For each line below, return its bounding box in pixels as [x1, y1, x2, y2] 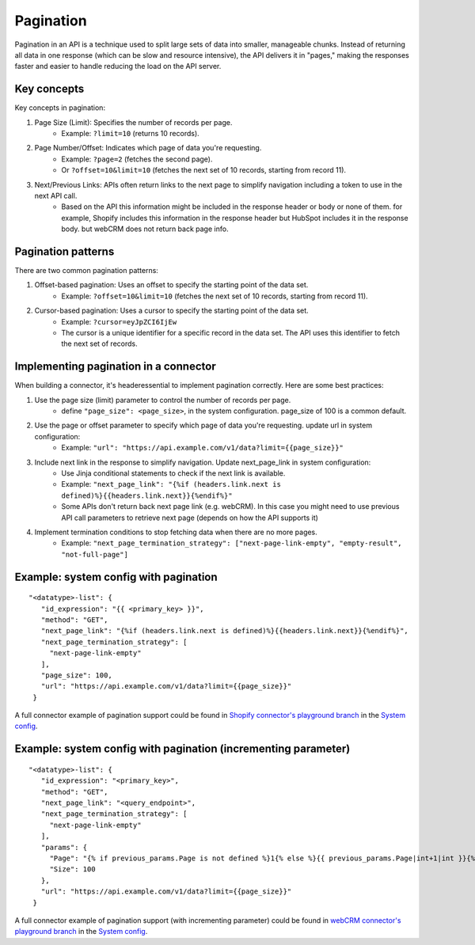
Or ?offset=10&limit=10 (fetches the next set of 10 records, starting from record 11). [61, 165, 347, 175]
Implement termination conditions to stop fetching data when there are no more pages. [34, 527, 318, 537]
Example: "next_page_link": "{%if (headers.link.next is [61, 480, 281, 489]
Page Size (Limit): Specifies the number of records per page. [34, 117, 233, 127]
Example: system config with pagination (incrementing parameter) [14, 742, 351, 756]
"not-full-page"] [61, 550, 128, 559]
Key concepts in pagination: [14, 103, 106, 112]
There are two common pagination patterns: [14, 266, 158, 275]
